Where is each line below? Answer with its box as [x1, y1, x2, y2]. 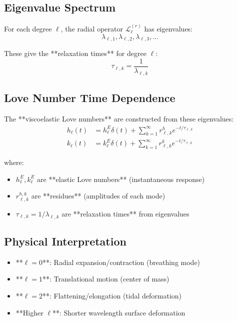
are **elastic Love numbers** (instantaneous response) [37, 173, 205, 184]
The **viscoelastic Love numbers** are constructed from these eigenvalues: [4, 113, 234, 124]
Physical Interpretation [4, 233, 126, 248]
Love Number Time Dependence [4, 90, 175, 105]
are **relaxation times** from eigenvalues [61, 208, 189, 218]
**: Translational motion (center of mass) [42, 273, 169, 284]
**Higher [15, 307, 43, 317]
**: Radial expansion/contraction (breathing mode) [42, 256, 200, 267]
